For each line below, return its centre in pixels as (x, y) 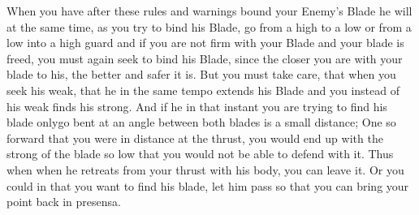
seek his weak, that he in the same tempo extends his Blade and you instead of (203, 90)
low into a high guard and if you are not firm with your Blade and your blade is (205, 43)
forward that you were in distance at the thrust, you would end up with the (195, 138)
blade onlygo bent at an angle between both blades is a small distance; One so (201, 122)
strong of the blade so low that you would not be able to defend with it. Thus (200, 154)
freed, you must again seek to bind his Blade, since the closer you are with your (205, 58)
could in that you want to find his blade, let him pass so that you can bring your (208, 185)
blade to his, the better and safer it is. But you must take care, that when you (201, 74)
